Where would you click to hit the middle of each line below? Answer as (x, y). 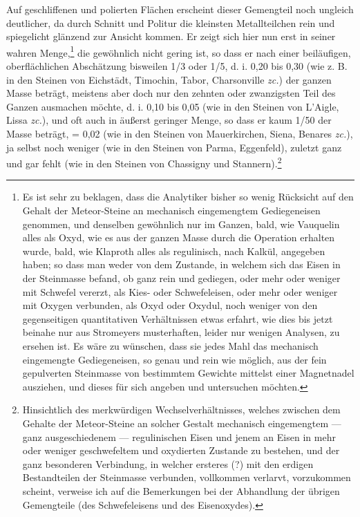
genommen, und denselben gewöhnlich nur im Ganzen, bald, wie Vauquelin (181, 224)
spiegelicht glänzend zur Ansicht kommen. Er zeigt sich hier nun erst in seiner (171, 36)
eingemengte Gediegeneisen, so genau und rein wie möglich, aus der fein (174, 359)
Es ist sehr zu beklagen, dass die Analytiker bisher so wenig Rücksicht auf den (188, 197)
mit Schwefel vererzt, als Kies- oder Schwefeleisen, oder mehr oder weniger (180, 291)
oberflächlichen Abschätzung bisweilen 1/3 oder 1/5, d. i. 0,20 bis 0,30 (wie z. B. (177, 66)
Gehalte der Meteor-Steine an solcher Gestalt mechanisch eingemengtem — (182, 423)
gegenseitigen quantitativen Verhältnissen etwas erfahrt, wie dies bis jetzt (178, 318)
